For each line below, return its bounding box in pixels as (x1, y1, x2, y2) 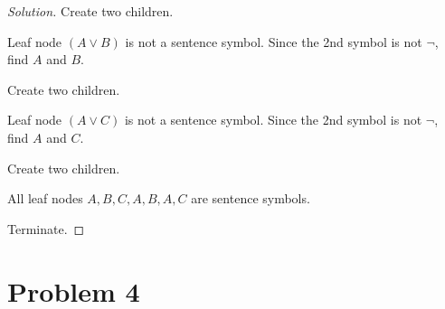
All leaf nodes (7, 189, 83, 208)
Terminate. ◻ (7, 219, 85, 238)
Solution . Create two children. (7, 2, 174, 20)
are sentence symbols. (191, 189, 310, 208)
